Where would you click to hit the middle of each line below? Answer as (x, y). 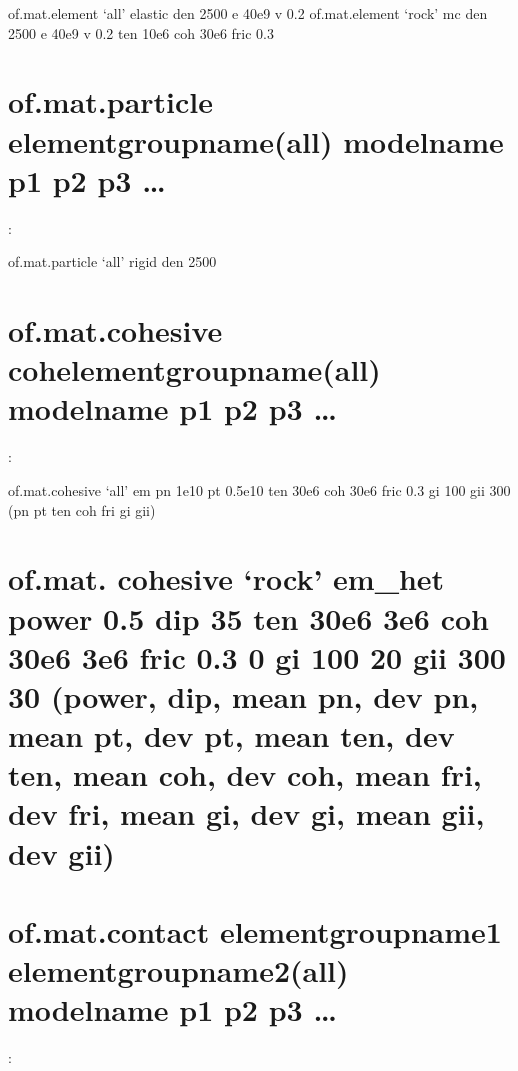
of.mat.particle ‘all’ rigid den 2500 (112, 261)
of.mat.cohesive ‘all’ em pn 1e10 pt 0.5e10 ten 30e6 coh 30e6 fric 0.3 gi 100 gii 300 (259, 489)
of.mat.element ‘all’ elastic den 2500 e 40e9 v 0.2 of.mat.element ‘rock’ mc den (248, 13)
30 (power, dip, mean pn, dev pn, (243, 695)
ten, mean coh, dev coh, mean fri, (245, 774)
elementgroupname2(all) (178, 970)
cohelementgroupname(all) (194, 369)
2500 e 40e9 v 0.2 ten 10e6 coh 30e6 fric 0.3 (141, 32)
